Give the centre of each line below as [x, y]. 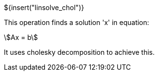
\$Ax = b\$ [21, 37]
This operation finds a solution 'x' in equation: [77, 22]
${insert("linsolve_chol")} [44, 7]
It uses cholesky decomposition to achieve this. [79, 52]
